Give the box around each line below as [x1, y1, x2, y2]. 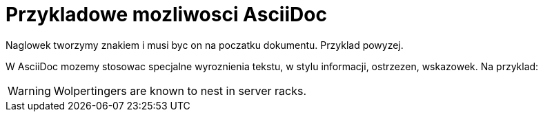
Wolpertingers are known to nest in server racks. [53, 83, 306, 98]
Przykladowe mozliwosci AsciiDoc [6, 3, 327, 26]
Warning [8, 83, 51, 98]
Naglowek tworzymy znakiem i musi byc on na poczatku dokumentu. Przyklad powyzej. [6, 39, 404, 51]
